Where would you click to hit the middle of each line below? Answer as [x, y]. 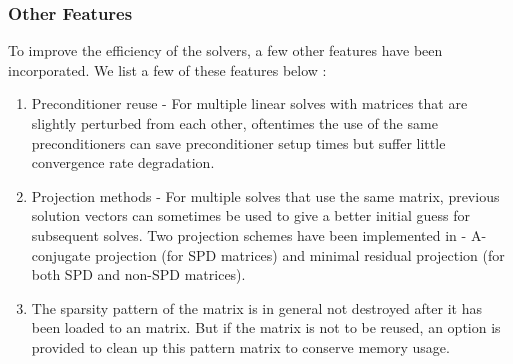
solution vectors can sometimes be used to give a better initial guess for [250, 215]
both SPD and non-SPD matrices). [138, 274]
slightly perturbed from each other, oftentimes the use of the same [234, 123]
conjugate [61, 254]
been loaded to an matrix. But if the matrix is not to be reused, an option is [266, 327]
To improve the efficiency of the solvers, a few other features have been [225, 50]
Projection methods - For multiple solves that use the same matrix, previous [265, 195]
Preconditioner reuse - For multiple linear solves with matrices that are [249, 103]
